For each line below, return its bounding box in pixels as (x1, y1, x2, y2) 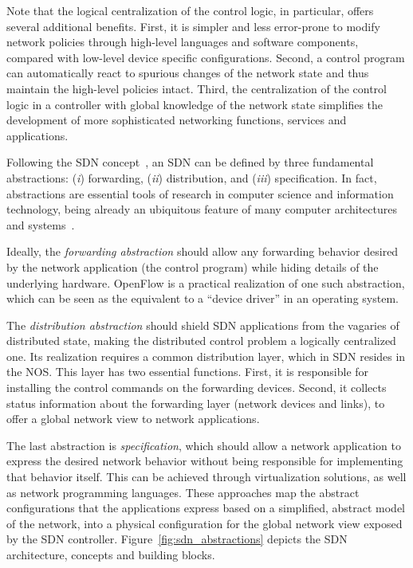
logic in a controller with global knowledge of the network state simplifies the (6, 96, 383, 112)
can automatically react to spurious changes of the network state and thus (6, 65, 369, 81)
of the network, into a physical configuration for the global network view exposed (6, 515, 403, 531)
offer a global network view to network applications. (6, 410, 260, 427)
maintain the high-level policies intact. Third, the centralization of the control (6, 80, 387, 96)
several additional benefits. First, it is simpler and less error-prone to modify (6, 18, 380, 34)
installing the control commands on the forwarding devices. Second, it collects (6, 379, 387, 396)
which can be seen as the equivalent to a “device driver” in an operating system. (6, 290, 399, 307)
